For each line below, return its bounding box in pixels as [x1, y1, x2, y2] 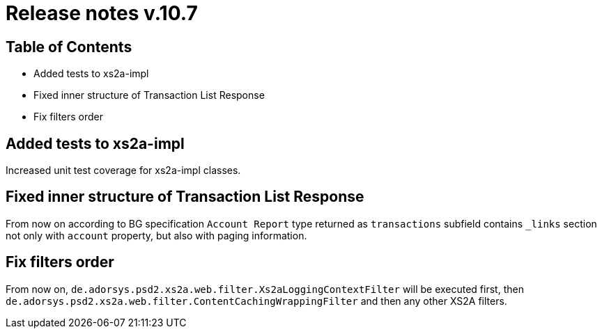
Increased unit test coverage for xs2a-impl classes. [6, 164, 241, 177]
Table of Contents [6, 38, 132, 56]
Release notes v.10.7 [6, 1, 198, 25]
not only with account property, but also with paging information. [6, 229, 307, 241]
